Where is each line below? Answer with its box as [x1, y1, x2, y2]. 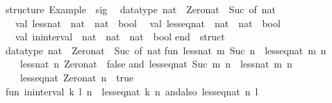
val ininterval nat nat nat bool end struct [15, 29, 225, 44]
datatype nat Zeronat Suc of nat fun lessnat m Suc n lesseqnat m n [6, 42, 326, 57]
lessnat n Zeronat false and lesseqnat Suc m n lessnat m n [19, 56, 292, 71]
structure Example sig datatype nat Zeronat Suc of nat [6, 2, 276, 16]
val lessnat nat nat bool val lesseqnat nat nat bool [15, 15, 281, 30]
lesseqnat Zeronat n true [19, 70, 134, 84]
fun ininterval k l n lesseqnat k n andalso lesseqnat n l [6, 84, 258, 98]
